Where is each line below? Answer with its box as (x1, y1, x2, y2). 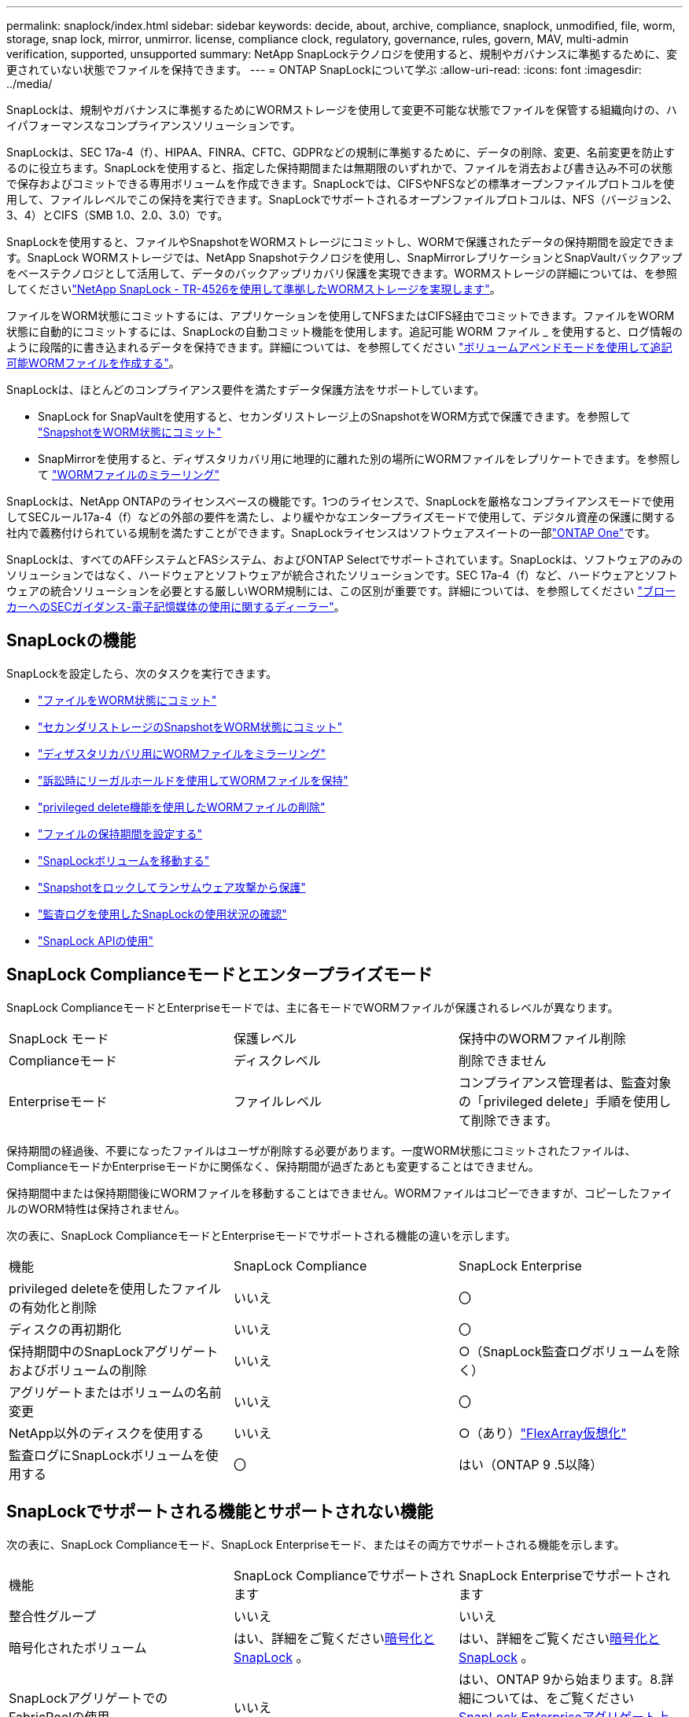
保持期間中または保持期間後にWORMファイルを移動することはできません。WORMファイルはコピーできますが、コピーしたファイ (6, 1186, 672, 1200)
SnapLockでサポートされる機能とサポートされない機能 (6, 1502, 433, 1522)
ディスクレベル (233, 1052, 321, 1068)
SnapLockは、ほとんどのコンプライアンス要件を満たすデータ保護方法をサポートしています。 (6, 383, 485, 396)
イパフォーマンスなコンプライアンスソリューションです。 (6, 119, 301, 132)
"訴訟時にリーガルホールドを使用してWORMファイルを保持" (38, 773, 348, 787)
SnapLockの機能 (6, 631, 136, 651)
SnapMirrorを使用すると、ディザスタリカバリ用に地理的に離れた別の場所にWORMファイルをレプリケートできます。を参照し (38, 452, 680, 465)
